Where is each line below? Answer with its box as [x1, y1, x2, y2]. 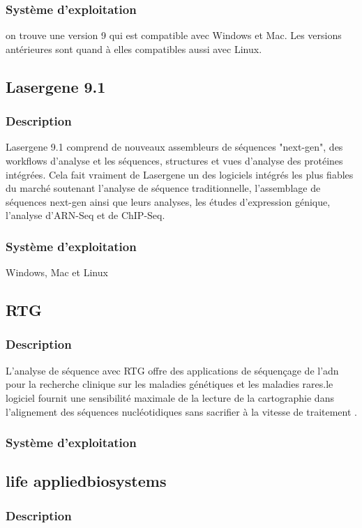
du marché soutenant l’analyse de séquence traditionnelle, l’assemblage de [6, 181, 321, 195]
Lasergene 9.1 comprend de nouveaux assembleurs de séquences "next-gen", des [6, 139, 343, 154]
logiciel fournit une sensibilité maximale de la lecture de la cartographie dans [6, 390, 334, 405]
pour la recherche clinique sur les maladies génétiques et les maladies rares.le [6, 377, 333, 391]
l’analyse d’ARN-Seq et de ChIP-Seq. [6, 208, 165, 222]
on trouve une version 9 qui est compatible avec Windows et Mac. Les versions [6, 28, 342, 43]
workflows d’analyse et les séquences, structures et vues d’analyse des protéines [6, 153, 343, 167]
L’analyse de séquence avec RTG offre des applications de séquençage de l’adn [6, 363, 339, 377]
